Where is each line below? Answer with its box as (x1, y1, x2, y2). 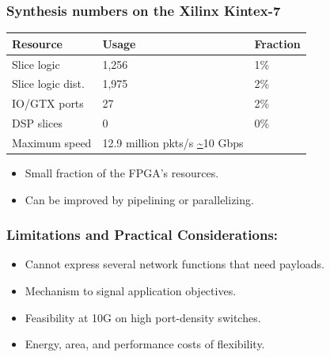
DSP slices (12, 115, 63, 131)
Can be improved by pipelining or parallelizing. (25, 191, 254, 207)
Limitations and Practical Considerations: (6, 225, 279, 245)
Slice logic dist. (12, 75, 85, 92)
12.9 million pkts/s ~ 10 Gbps (102, 134, 244, 150)
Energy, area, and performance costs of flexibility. (25, 336, 265, 352)
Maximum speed (12, 134, 92, 150)
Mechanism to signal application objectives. (25, 283, 237, 299)
